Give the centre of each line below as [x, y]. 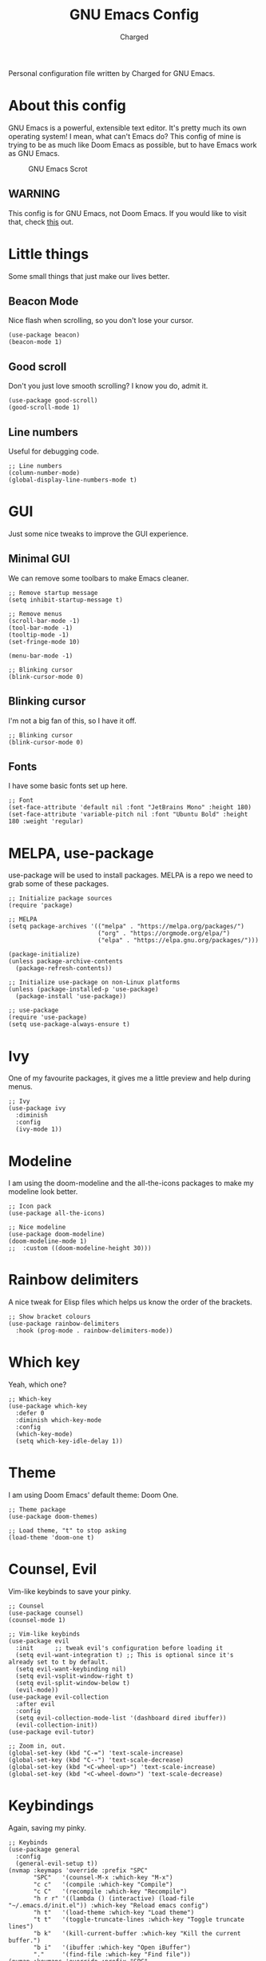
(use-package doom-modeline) [57, 1234]
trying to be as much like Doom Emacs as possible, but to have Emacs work [133, 145]
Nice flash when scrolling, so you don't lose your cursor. [101, 321]
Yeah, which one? [38, 1384]
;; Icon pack [30, 1206]
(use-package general [44, 1849]
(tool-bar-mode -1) [41, 628]
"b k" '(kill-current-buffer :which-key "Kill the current [137, 1933]
